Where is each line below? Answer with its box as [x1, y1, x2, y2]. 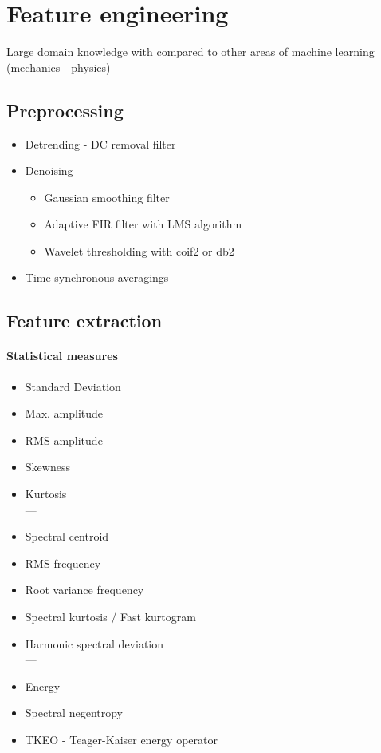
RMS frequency [25, 554, 101, 571]
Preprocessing [6, 97, 124, 122]
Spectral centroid [25, 528, 109, 545]
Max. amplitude [25, 405, 104, 422]
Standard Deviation [25, 378, 121, 394]
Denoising [25, 162, 73, 179]
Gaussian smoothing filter [44, 188, 170, 205]
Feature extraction [6, 308, 163, 333]
